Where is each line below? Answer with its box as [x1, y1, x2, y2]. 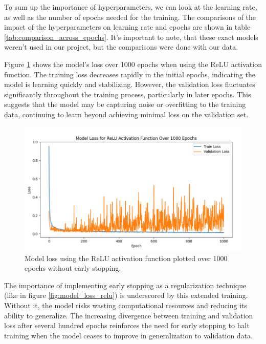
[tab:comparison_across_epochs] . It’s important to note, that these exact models [4, 31, 258, 42]
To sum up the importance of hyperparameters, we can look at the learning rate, [4, 2, 257, 12]
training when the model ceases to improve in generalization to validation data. [4, 330, 253, 340]
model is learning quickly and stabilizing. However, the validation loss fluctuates [4, 79, 255, 90]
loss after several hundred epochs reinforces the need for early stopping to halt [4, 320, 250, 331]
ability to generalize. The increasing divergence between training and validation [4, 310, 253, 320]
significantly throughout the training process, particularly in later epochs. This [4, 89, 251, 99]
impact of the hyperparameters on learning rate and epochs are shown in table [4, 21, 251, 32]
